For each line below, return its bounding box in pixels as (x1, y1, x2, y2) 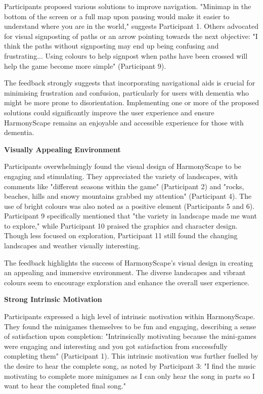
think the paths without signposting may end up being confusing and (4, 40, 219, 51)
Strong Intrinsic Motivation (4, 294, 102, 304)
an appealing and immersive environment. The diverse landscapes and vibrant (4, 267, 246, 278)
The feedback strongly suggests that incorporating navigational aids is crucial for (4, 77, 255, 88)
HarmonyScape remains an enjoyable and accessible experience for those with (4, 117, 244, 127)
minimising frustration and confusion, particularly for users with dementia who (4, 87, 249, 98)
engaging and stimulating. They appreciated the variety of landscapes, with (4, 170, 238, 181)
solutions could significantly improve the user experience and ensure (4, 107, 214, 117)
